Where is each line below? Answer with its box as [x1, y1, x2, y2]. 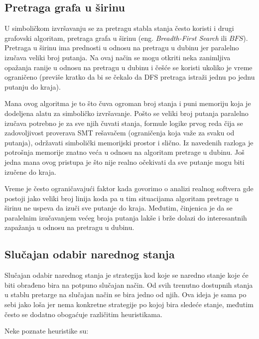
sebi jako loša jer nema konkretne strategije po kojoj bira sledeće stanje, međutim [4, 299, 254, 310]
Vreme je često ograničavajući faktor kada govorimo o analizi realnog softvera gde [4, 183, 254, 194]
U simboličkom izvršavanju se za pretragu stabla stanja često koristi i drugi [4, 23, 234, 33]
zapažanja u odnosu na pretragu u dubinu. [4, 222, 134, 232]
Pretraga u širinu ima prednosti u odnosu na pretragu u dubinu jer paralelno [4, 42, 239, 53]
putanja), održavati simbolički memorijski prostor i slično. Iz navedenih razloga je [4, 137, 254, 147]
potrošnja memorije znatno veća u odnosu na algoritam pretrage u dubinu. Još [4, 147, 245, 157]
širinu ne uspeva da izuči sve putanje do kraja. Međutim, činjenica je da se [4, 203, 233, 213]
